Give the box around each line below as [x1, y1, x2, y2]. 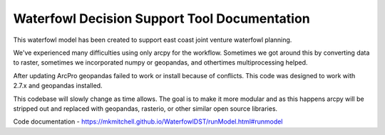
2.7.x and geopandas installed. [13, 82, 103, 90]
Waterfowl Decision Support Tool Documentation [13, 11, 310, 26]
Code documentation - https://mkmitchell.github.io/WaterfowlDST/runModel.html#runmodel [13, 117, 283, 126]
